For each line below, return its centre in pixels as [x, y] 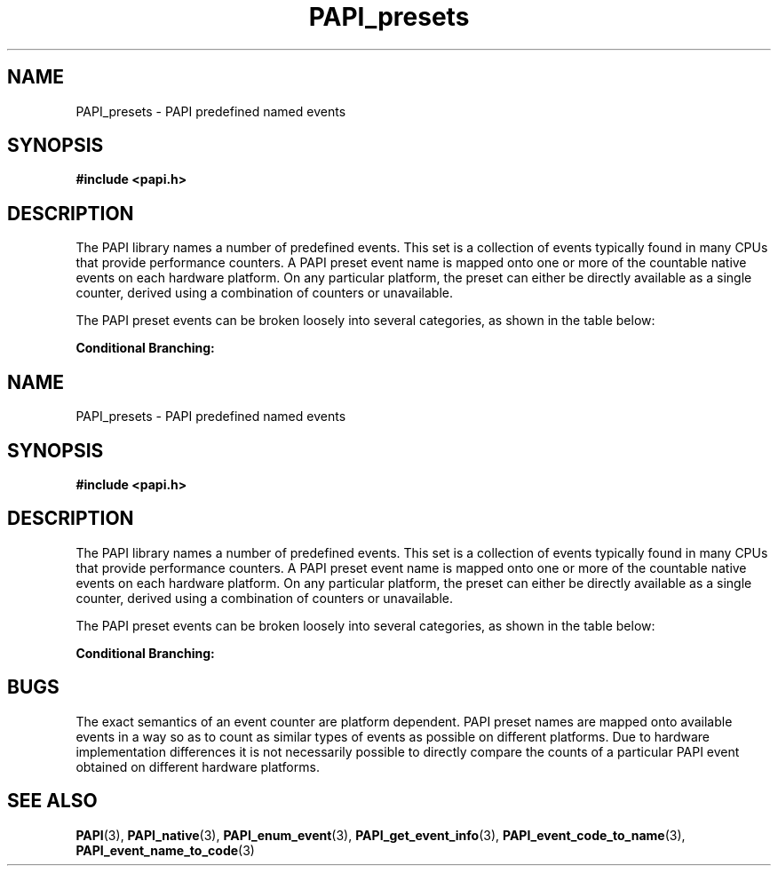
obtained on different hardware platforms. [198, 766]
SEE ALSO [52, 801]
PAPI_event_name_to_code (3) [165, 850]
